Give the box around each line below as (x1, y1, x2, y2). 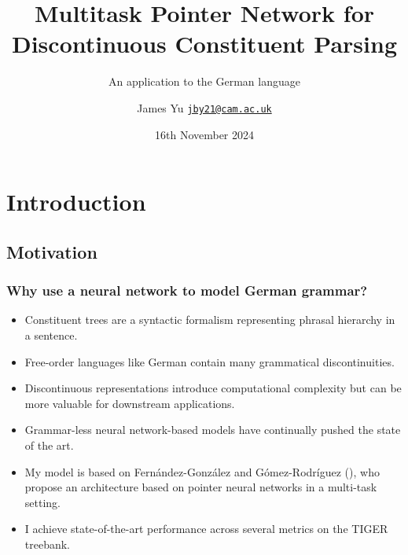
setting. (24, 494, 61, 510)
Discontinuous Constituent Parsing (11, 28, 397, 60)
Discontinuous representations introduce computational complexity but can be (24, 380, 402, 396)
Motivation (6, 239, 97, 263)
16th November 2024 (154, 126, 255, 142)
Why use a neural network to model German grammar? (6, 281, 368, 300)
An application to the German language (108, 73, 300, 90)
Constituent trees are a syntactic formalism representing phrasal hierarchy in (24, 311, 395, 328)
